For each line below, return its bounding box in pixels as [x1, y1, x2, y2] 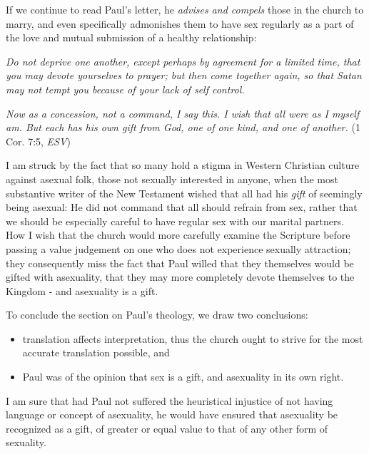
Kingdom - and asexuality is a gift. [6, 283, 158, 298]
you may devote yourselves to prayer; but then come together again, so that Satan [6, 68, 362, 83]
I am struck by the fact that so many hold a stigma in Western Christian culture [6, 158, 360, 172]
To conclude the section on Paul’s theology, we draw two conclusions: [6, 307, 308, 322]
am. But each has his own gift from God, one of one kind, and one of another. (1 [6, 120, 360, 135]
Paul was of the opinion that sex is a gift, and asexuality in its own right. [22, 369, 344, 384]
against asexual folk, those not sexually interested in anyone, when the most [6, 171, 338, 186]
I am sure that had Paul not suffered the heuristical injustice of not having [6, 393, 333, 408]
